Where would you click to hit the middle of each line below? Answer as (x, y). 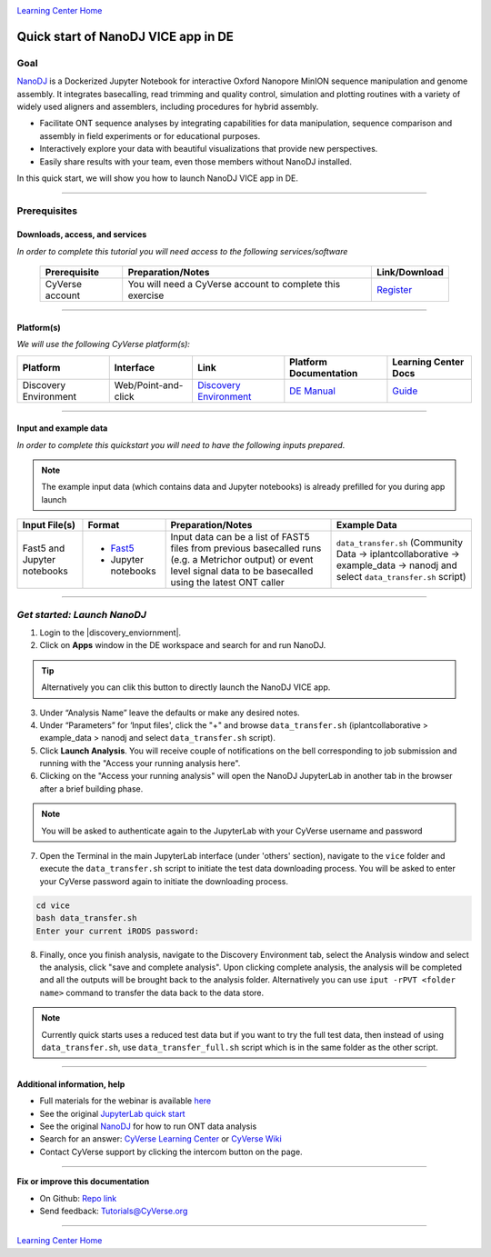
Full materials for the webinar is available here (125, 1101)
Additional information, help (71, 1084)
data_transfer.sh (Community (400, 543)
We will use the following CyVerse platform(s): (104, 344)
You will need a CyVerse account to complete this (234, 284)
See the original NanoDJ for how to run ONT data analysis (148, 1126)
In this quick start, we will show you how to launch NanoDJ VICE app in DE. (158, 178)
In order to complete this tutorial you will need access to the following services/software (182, 251)
